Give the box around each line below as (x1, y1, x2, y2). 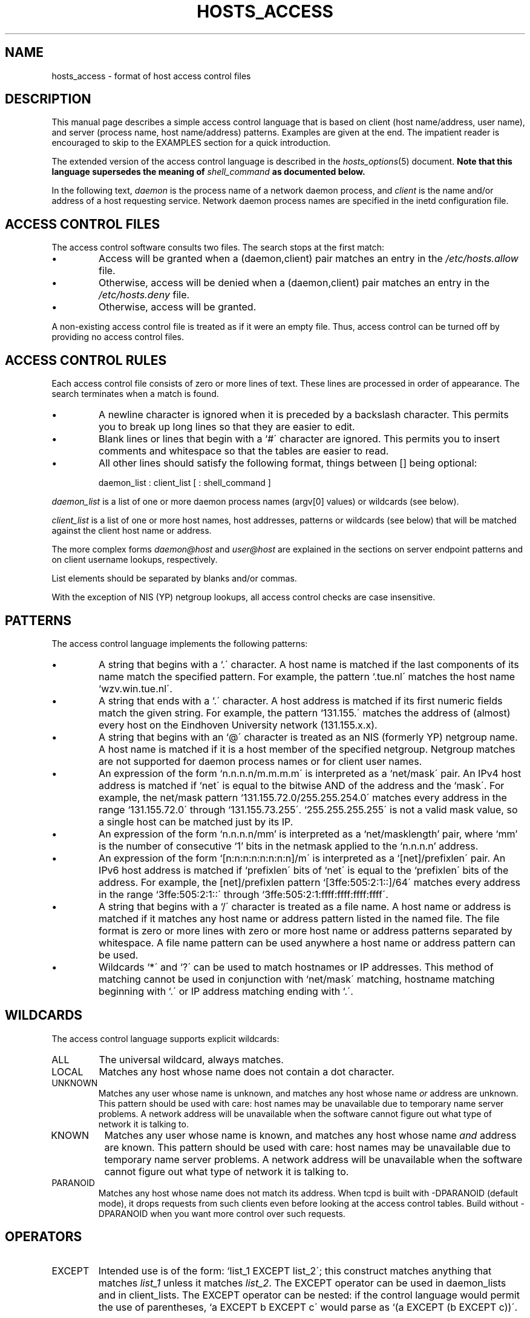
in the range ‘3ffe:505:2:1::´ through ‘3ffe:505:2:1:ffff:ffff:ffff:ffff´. (99, 888, 388, 900)
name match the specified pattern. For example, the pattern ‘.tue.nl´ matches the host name (99, 670, 515, 683)
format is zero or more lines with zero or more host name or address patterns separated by (99, 924, 512, 937)
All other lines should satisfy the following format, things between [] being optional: (99, 457, 477, 470)
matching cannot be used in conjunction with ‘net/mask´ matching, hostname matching (99, 972, 495, 985)
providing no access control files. (51, 332, 185, 343)
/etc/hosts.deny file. (99, 289, 190, 301)
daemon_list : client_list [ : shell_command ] (98, 477, 271, 488)
